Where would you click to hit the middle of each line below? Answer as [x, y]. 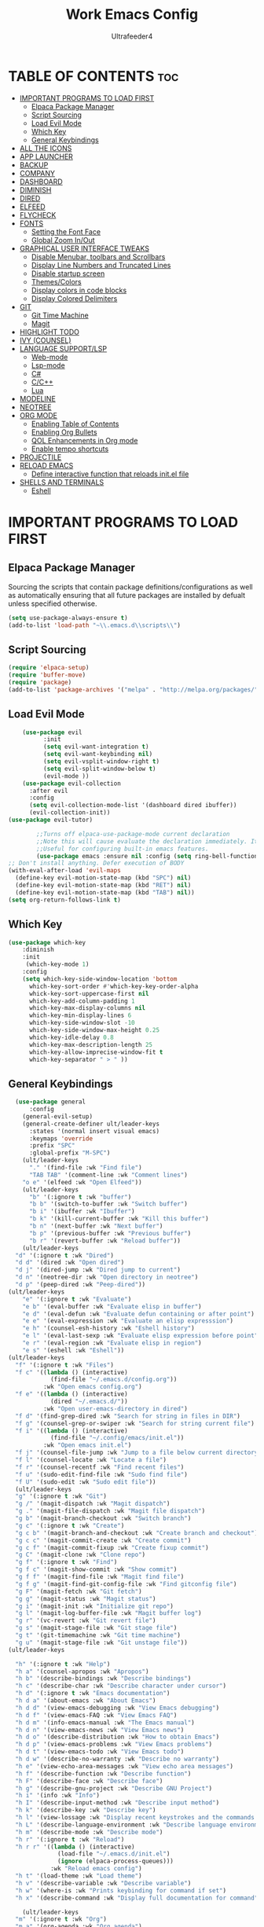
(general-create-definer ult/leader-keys [91, 1124]
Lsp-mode [48, 365]
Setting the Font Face [66, 231]
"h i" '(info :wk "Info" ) [58, 1796]
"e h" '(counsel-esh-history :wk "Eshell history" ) [108, 1329]
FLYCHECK [38, 215]
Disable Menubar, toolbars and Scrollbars [98, 256]
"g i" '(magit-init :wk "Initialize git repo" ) [95, 1606]
